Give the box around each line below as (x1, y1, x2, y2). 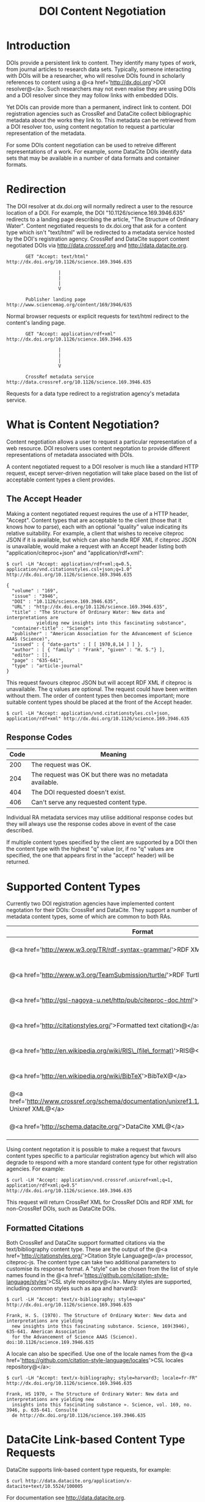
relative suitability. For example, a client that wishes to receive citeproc (6, 529, 184, 537)
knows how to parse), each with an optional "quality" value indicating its (6, 523, 188, 530)
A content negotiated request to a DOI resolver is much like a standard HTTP (6, 462, 199, 470)
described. (6, 827, 34, 834)
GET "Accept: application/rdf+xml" (25, 331, 116, 337)
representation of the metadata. (6, 129, 87, 137)
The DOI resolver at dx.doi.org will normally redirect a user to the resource (6, 202, 193, 209)
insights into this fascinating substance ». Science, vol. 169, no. (12, 1402, 192, 1408)
